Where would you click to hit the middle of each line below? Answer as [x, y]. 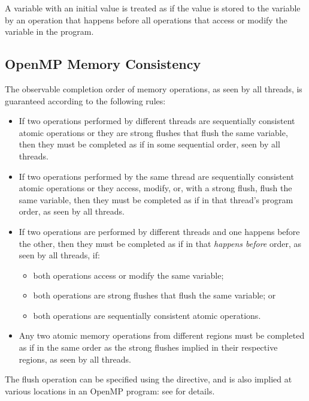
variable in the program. [49, 31]
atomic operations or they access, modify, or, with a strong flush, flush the [155, 188]
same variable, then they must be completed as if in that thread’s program [156, 199]
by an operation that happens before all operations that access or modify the [146, 19]
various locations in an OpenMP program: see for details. [110, 391]
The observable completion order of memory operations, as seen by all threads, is [154, 88]
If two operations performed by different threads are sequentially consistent [157, 121]
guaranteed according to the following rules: [85, 100]
